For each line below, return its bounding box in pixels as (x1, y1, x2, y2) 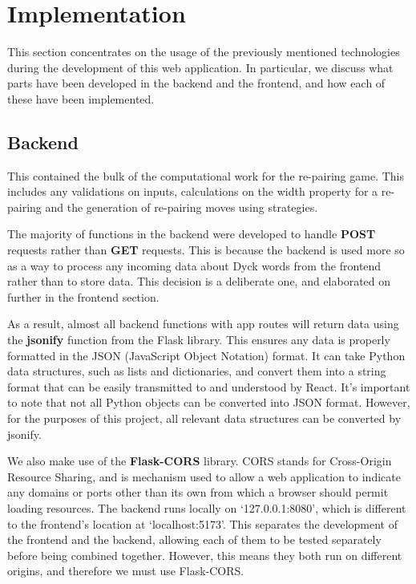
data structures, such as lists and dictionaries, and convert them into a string (7, 363, 386, 379)
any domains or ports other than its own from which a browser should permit (7, 484, 389, 501)
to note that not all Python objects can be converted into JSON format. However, (7, 394, 410, 411)
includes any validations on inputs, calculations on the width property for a (7, 183, 378, 200)
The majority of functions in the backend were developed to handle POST (7, 225, 376, 242)
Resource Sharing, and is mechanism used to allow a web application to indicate (7, 468, 401, 485)
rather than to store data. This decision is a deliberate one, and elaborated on (7, 273, 391, 290)
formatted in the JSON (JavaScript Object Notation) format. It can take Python (7, 347, 406, 363)
